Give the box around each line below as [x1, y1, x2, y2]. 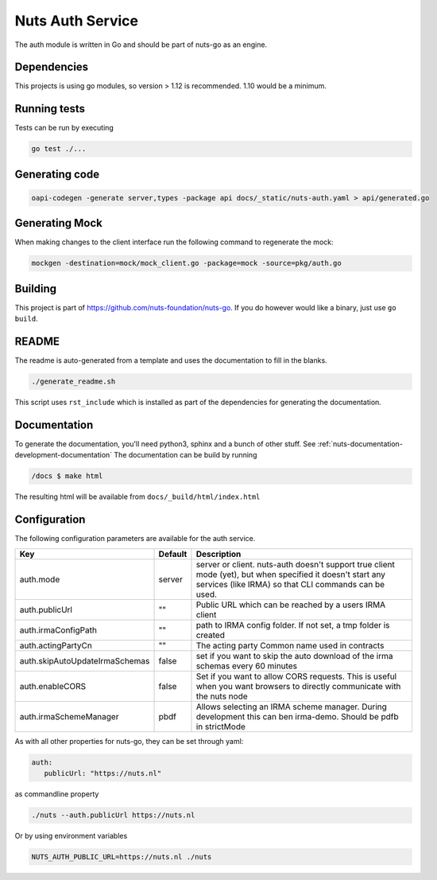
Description [195, 548, 242, 559]
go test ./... [31, 144, 87, 154]
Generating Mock [14, 216, 102, 230]
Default [158, 548, 188, 559]
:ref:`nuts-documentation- [317, 439, 403, 449]
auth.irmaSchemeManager [19, 711, 119, 722]
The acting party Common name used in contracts [195, 640, 385, 651]
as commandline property [14, 789, 99, 799]
